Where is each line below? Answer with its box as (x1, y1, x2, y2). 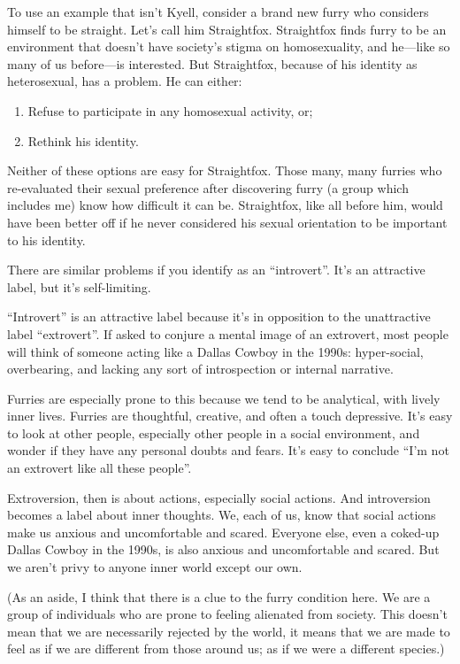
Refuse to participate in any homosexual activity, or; (27, 101, 313, 120)
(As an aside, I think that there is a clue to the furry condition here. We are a (7, 587, 431, 606)
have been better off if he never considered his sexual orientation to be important (7, 212, 448, 231)
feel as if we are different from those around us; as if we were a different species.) (7, 639, 445, 658)
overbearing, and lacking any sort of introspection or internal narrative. (7, 359, 394, 378)
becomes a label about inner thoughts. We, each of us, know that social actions (7, 506, 436, 524)
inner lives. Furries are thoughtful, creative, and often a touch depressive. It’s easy (7, 406, 453, 425)
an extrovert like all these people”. (7, 459, 192, 477)
